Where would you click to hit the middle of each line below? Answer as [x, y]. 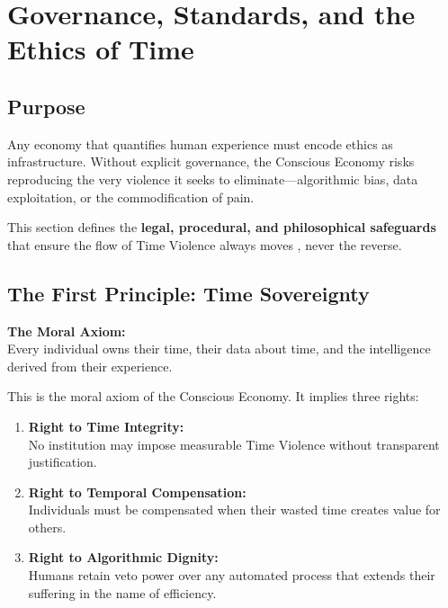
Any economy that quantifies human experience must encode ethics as [200, 143]
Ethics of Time [101, 49]
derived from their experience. [90, 366]
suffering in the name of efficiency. [122, 592]
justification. [63, 462]
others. [47, 527]
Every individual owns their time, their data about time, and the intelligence [219, 349]
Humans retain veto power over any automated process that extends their [232, 575]
